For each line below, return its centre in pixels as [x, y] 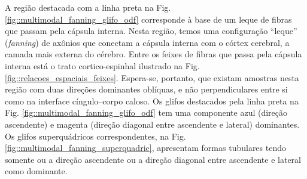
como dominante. [36, 171]
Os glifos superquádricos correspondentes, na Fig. [95, 136]
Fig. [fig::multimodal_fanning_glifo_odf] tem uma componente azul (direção [146, 112]
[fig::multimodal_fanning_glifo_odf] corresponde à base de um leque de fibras [148, 19]
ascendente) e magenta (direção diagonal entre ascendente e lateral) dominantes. [152, 124]
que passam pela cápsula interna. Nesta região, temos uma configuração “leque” [151, 31]
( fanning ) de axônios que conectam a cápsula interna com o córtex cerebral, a [147, 42]
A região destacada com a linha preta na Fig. [88, 7]
